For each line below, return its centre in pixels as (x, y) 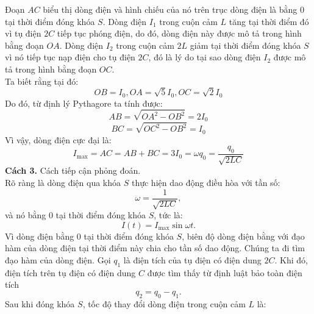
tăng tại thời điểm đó (269, 21)
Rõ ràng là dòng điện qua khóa (63, 182)
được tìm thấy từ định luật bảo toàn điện (225, 272)
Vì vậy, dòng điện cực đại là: (58, 139)
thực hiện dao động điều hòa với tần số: (206, 182)
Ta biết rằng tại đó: (42, 81)
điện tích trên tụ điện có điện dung (70, 272)
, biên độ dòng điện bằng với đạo (243, 236)
